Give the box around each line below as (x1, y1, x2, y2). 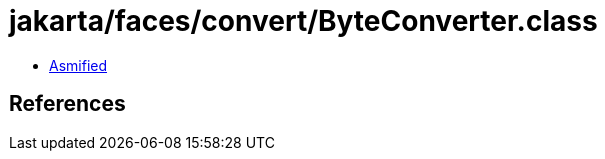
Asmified (49, 56, 108, 74)
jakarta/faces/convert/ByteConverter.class (9, 4, 598, 38)
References (9, 91, 126, 117)
